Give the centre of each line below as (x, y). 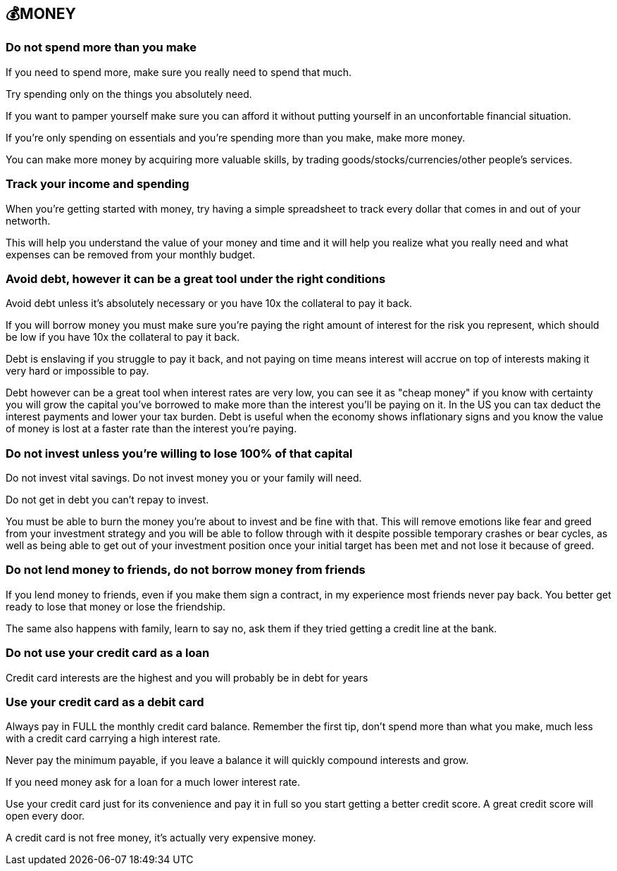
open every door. (45, 816)
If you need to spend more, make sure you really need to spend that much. (179, 72)
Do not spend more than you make (101, 48)
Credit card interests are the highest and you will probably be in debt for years (187, 677)
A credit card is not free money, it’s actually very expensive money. (161, 838)
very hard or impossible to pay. (77, 371)
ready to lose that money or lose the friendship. (116, 606)
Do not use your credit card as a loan (108, 653)
